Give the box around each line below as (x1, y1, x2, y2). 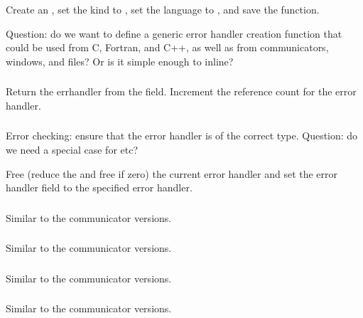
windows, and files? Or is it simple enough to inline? (6, 53, 234, 68)
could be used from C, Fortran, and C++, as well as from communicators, (6, 40, 329, 55)
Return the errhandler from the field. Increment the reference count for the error (6, 84, 357, 99)
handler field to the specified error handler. (6, 180, 193, 195)
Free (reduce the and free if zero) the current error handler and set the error (6, 166, 338, 181)
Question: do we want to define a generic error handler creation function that (6, 26, 342, 41)
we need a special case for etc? (6, 142, 139, 157)
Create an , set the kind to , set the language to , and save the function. (6, 1, 320, 16)
